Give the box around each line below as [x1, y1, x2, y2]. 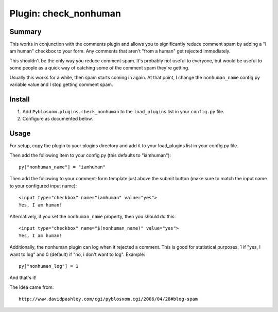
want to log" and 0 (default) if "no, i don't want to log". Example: [9, 251, 146, 257]
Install [9, 95, 30, 103]
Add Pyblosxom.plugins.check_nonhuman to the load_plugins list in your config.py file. [22, 108, 224, 114]
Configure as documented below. [22, 116, 93, 122]
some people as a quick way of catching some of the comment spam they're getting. [9, 65, 190, 71]
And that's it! [9, 274, 37, 281]
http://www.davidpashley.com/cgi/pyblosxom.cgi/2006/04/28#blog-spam [19, 296, 198, 302]
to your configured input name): [9, 183, 77, 189]
